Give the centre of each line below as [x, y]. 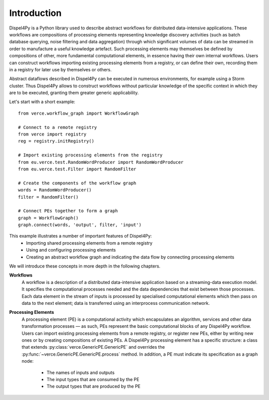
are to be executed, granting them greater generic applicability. [74, 93]
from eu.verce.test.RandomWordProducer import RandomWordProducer [101, 162]
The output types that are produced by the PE [93, 387]
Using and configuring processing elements [71, 250]
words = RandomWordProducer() [55, 190]
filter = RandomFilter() [48, 197]
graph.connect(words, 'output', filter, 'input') [80, 225]
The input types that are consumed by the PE [93, 379]
